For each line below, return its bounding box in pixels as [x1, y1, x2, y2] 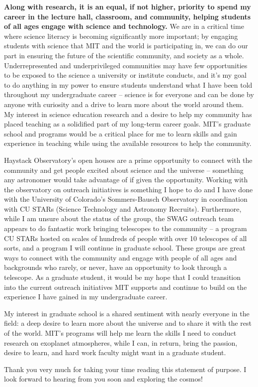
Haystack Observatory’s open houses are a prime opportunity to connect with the [4, 154, 253, 165]
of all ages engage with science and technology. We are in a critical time [4, 21, 244, 31]
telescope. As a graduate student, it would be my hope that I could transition [4, 272, 241, 282]
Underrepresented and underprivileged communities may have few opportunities [4, 60, 248, 70]
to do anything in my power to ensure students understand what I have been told [4, 79, 253, 90]
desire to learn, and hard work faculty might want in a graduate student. [4, 347, 226, 358]
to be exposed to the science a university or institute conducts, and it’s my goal [4, 70, 247, 80]
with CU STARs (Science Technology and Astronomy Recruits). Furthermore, [4, 203, 242, 214]
